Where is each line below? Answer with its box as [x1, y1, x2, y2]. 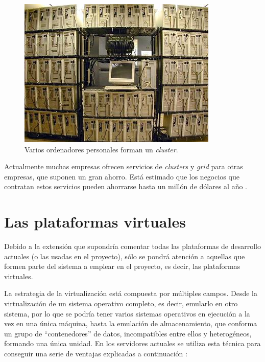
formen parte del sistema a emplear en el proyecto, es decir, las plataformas [4, 261, 240, 271]
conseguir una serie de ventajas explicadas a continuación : [4, 348, 187, 359]
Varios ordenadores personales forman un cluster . [25, 144, 178, 154]
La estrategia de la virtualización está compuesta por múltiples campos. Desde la [4, 288, 257, 299]
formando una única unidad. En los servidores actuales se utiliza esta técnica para [4, 338, 261, 349]
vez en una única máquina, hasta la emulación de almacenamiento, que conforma [4, 318, 257, 329]
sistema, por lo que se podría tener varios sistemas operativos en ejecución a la [4, 308, 250, 319]
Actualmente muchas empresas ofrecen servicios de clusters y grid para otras [4, 161, 243, 172]
